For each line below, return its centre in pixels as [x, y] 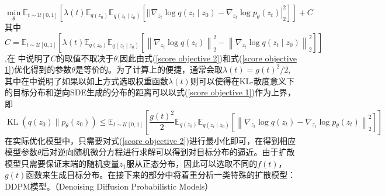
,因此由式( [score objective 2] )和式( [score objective [207, 58]
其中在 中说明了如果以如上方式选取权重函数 [86, 80]
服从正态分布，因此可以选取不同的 [192, 163]
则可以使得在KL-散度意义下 [242, 80]
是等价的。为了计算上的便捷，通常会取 [149, 69]
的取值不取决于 [85, 58]
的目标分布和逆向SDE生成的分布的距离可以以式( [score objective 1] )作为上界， [150, 92]
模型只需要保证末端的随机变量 [62, 163]
